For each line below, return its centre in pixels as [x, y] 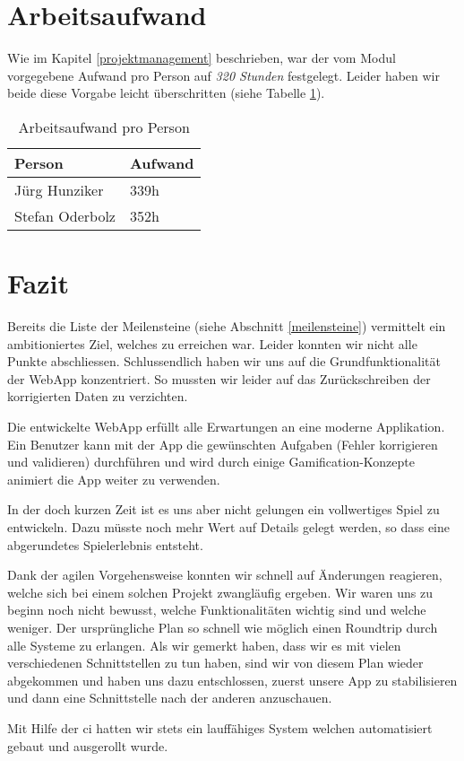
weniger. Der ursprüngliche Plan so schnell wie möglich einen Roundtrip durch [223, 627]
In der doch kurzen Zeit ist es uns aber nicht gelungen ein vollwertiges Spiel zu [223, 509]
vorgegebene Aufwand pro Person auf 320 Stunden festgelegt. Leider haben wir [223, 75]
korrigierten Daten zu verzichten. [98, 396]
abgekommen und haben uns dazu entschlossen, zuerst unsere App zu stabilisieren [232, 680]
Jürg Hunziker [59, 189]
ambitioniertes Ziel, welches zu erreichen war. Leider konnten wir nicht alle [212, 343]
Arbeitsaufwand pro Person [104, 127]
